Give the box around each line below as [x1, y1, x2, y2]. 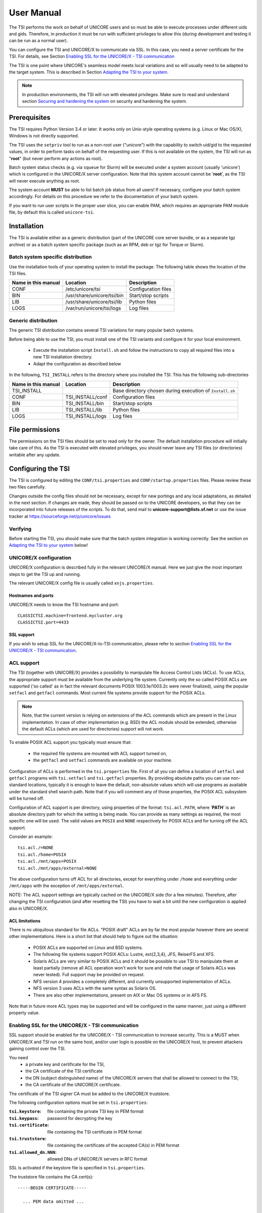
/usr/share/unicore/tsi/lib [65, 298, 122, 305]
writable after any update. [9, 452, 61, 458]
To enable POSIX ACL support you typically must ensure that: [9, 739, 132, 745]
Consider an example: [9, 834, 53, 839]
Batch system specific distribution [9, 254, 92, 261]
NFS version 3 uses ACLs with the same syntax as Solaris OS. [33, 985, 157, 991]
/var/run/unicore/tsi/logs [65, 305, 121, 311]
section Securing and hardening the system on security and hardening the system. [22, 98, 187, 104]
